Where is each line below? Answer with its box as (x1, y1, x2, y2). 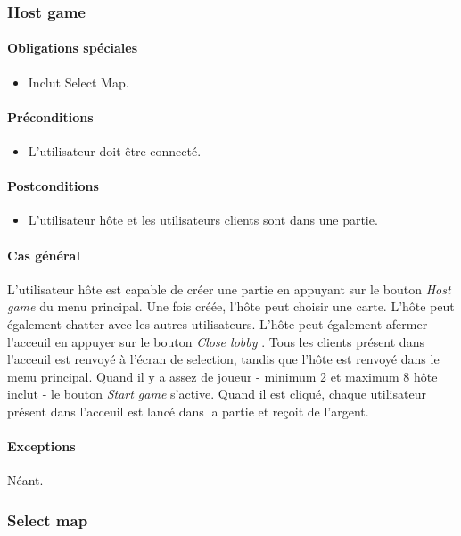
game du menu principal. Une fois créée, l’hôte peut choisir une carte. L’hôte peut (7, 297, 455, 316)
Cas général (7, 245, 80, 264)
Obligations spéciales (7, 38, 138, 57)
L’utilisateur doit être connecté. (28, 142, 202, 161)
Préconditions (7, 107, 94, 126)
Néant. (7, 471, 44, 490)
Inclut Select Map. (28, 72, 129, 91)
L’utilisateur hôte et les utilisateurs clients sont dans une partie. (28, 210, 378, 229)
